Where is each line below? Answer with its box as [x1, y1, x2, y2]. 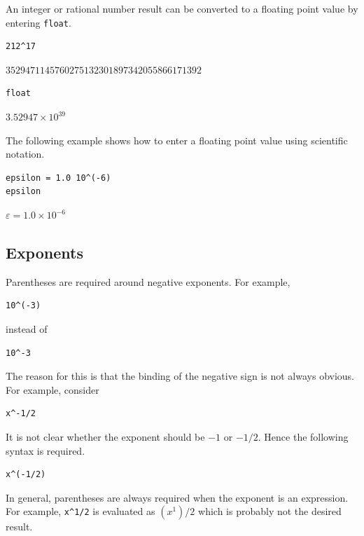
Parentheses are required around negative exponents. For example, [6, 274, 290, 289]
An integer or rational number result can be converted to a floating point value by [6, 1, 358, 15]
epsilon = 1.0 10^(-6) [6, 172, 111, 183]
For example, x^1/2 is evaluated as [6, 504, 155, 518]
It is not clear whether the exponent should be [6, 429, 205, 444]
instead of [6, 321, 48, 336]
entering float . [6, 15, 71, 29]
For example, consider [6, 382, 99, 397]
